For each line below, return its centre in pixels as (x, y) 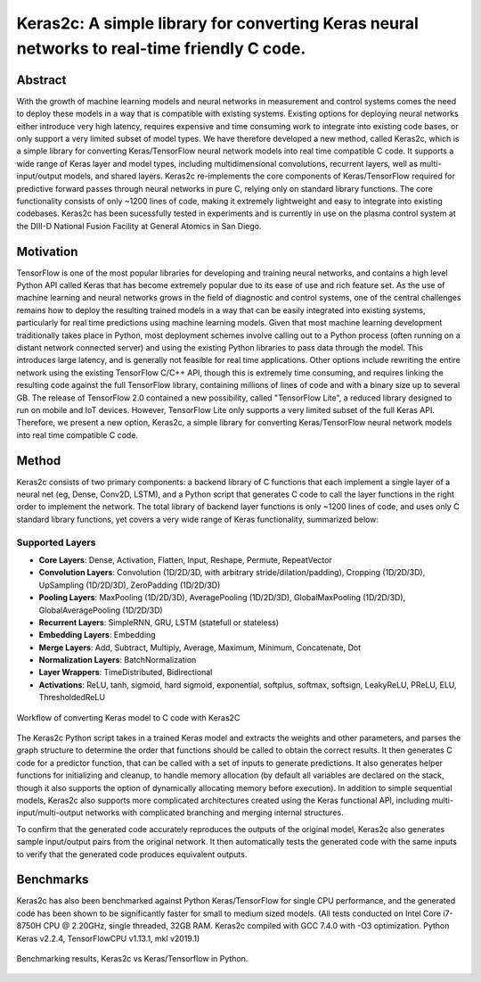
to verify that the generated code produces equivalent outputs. (132, 854)
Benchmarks (53, 880)
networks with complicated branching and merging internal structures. (214, 813)
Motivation (47, 251)
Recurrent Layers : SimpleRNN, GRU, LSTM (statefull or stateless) (159, 622)
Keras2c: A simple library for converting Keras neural (217, 23)
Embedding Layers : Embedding (97, 635)
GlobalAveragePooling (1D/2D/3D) (101, 610)
